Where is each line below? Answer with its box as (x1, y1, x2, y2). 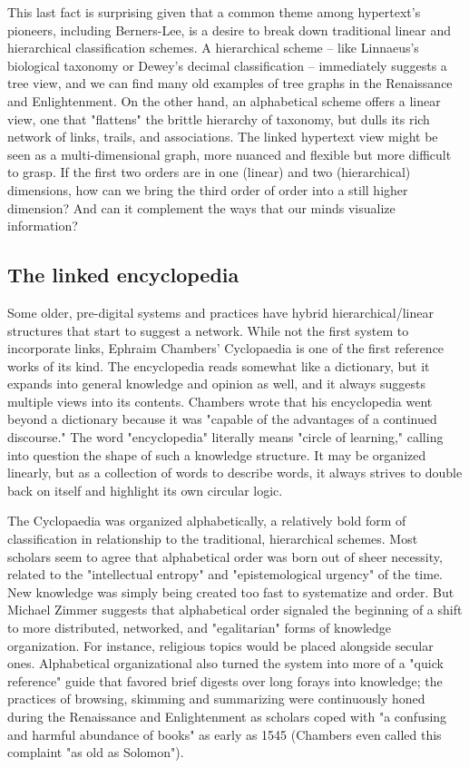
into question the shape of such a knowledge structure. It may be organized (7, 445, 426, 464)
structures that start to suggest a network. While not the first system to (7, 320, 409, 340)
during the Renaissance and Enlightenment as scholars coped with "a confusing (7, 706, 447, 725)
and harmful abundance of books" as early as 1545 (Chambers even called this (7, 724, 442, 743)
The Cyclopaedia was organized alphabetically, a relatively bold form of (7, 511, 406, 530)
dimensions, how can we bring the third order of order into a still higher (7, 180, 408, 199)
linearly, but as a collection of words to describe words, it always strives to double (7, 463, 463, 482)
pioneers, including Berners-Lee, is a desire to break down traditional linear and (7, 20, 452, 39)
